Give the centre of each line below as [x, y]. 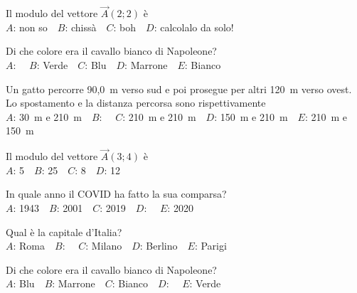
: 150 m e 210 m [251, 116]
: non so [30, 27]
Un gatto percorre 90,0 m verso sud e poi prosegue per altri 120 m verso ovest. [179, 89]
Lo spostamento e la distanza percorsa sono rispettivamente [136, 103]
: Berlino [159, 246]
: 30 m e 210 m [47, 116]
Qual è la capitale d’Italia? [64, 231]
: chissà [81, 27]
